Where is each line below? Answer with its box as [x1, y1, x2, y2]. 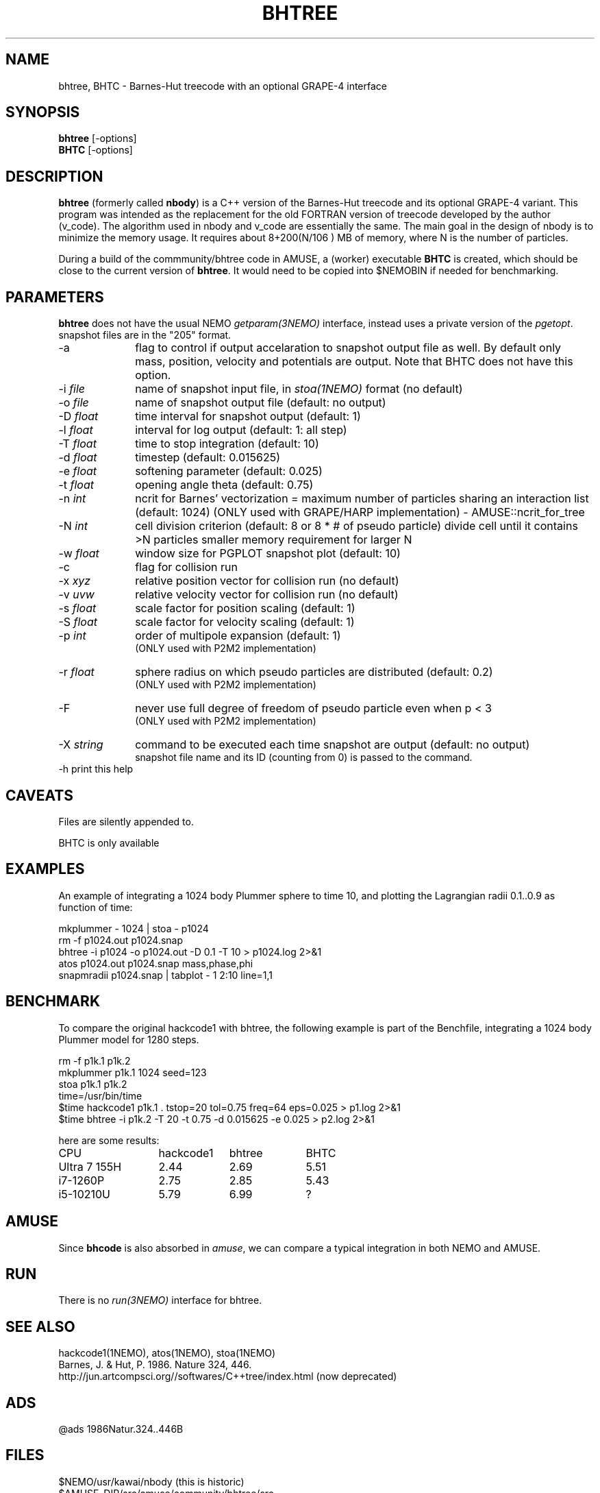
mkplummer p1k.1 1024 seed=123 [58, 1066, 207, 1078]
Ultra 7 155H [58, 1159, 122, 1174]
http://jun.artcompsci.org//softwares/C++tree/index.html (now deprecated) [58, 1370, 397, 1383]
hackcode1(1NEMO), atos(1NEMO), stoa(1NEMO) [58, 1347, 276, 1359]
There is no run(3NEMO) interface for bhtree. [58, 1294, 262, 1307]
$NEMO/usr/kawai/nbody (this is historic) [58, 1475, 245, 1488]
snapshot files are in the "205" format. [58, 329, 232, 341]
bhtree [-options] [58, 132, 137, 145]
